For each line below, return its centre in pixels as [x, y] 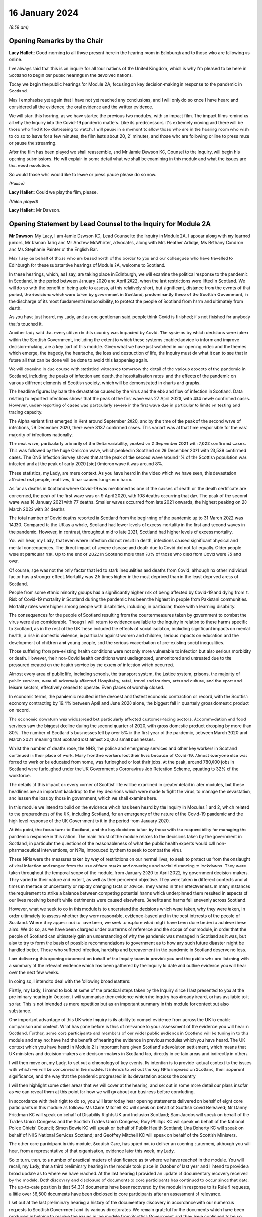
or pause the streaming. [33, 143]
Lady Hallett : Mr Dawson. [35, 210]
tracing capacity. [26, 412]
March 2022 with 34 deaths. [37, 509]
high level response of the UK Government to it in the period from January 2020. [90, 821]
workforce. [20, 775]
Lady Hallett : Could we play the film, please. [53, 192]
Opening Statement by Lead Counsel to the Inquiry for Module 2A [110, 224]
